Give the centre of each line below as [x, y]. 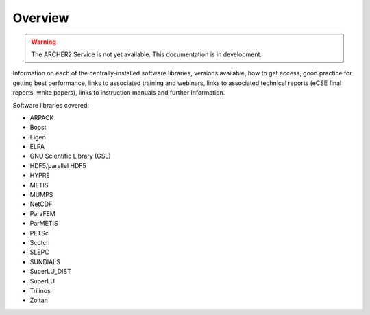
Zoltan [39, 300]
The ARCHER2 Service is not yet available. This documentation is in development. [147, 54]
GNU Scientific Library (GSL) [70, 156]
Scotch [40, 242]
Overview [41, 18]
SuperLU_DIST [50, 272]
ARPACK [42, 117]
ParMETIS [44, 224]
